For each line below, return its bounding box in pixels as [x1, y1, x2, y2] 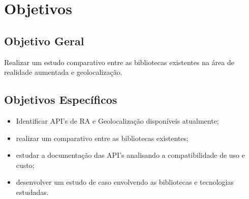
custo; [16, 159, 35, 170]
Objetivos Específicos [4, 92, 117, 107]
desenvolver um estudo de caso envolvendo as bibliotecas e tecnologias [16, 177, 234, 187]
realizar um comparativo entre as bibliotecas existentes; [16, 132, 189, 143]
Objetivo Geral [4, 33, 84, 48]
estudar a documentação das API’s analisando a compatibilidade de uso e [16, 150, 245, 160]
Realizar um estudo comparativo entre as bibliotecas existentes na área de [4, 56, 234, 67]
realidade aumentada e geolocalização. [4, 67, 122, 77]
